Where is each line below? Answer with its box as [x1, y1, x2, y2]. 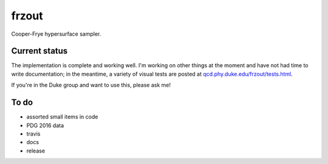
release [26, 147, 46, 154]
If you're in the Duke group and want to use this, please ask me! [11, 82, 171, 89]
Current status [11, 46, 68, 56]
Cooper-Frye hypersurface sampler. [11, 30, 101, 38]
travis [26, 130, 41, 137]
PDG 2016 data [26, 122, 64, 129]
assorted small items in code [26, 113, 98, 120]
